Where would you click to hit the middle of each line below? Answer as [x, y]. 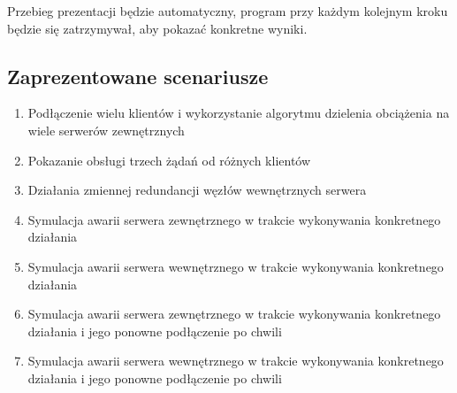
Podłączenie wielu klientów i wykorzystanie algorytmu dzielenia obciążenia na [239, 113]
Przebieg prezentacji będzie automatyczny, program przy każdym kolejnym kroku [228, 11]
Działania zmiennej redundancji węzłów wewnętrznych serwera [197, 190]
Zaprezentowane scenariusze [138, 76]
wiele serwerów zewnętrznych [106, 130]
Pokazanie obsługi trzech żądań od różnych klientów [169, 160]
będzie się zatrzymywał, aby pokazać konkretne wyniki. [157, 28]
